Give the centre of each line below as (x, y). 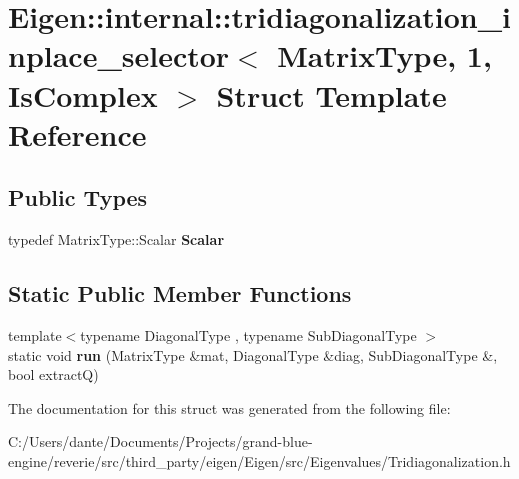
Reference (77, 133)
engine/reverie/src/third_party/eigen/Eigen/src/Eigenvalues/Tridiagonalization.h (259, 460)
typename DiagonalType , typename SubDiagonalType (248, 334)
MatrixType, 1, (384, 55)
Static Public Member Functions (180, 293)
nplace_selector (119, 55)
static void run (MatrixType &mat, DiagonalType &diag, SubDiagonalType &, (253, 354)
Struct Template (331, 94)
